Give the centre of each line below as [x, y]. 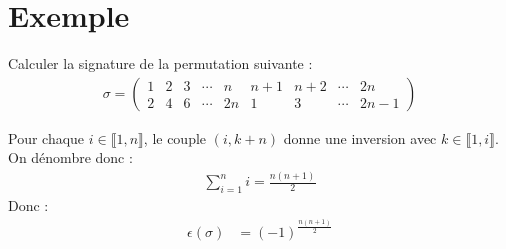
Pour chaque [46, 137]
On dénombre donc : [70, 157]
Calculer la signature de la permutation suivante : [160, 63]
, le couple [175, 137]
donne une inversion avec [360, 137]
